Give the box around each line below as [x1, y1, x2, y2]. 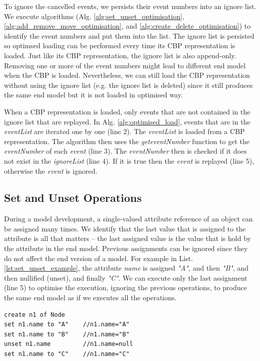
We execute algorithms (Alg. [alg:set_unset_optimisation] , [4, 11, 184, 21]
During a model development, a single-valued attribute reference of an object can [4, 213, 253, 224]
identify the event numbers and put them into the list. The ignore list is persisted [4, 30, 254, 41]
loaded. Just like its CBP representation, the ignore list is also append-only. [4, 50, 236, 60]
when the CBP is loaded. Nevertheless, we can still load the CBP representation [4, 70, 250, 80]
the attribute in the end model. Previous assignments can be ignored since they [4, 243, 248, 254]
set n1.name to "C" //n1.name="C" [4, 350, 130, 358]
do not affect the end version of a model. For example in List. [4, 253, 193, 263]
